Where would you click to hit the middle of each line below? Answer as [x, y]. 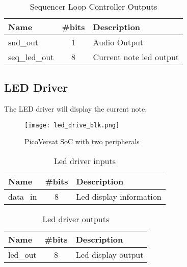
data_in [23, 197]
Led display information [119, 197]
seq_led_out [31, 57]
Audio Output [118, 42]
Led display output [110, 255]
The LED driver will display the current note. [76, 109]
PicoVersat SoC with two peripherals [82, 141]
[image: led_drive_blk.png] [72, 125]
